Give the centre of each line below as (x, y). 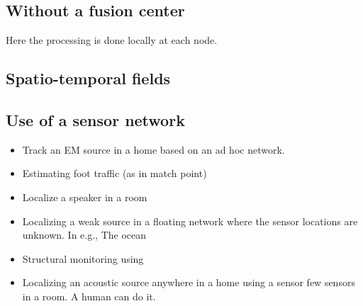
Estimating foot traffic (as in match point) (115, 173)
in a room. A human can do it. (89, 296)
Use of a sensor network (95, 119)
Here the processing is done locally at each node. (112, 40)
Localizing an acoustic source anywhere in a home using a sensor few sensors (189, 282)
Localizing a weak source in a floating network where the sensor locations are (190, 221)
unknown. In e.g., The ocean (84, 235)
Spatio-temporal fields (88, 78)
